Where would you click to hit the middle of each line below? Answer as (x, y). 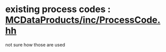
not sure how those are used (35, 44)
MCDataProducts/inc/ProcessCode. (83, 20)
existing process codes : (58, 9)
